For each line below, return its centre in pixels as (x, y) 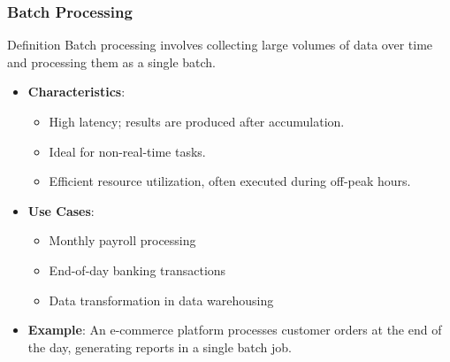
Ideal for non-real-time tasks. (127, 151)
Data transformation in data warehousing (161, 300)
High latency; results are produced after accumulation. (197, 121)
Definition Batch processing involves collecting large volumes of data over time (220, 45)
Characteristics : (76, 92)
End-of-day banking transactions (137, 270)
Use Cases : (61, 210)
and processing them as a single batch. (111, 62)
